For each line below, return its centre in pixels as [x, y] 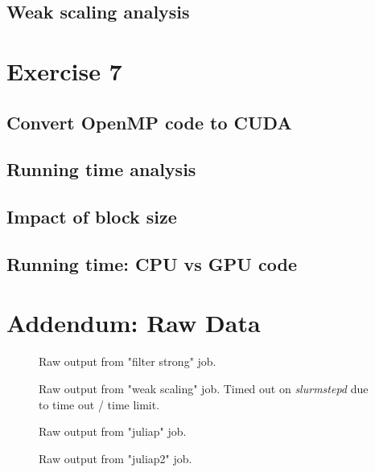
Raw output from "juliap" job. [113, 431]
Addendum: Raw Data [134, 323]
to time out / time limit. [99, 404]
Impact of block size [92, 217]
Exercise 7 [64, 70]
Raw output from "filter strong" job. [128, 361]
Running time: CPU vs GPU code [152, 263]
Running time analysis [101, 169]
